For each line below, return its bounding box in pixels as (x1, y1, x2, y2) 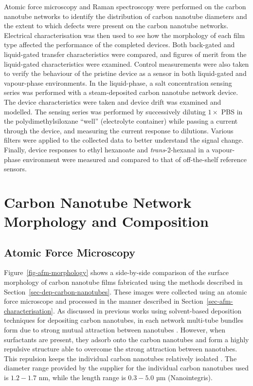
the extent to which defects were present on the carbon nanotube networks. (4, 20, 229, 31)
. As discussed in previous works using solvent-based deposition (53, 305, 242, 315)
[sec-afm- (206, 296, 233, 306)
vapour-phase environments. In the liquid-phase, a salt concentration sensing (4, 77, 232, 88)
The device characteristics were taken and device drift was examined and (4, 96, 221, 107)
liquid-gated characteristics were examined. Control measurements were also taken (4, 58, 249, 69)
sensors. (4, 164, 27, 174)
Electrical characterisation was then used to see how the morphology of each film (4, 30, 245, 40)
